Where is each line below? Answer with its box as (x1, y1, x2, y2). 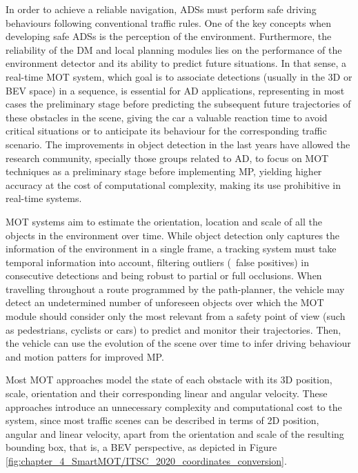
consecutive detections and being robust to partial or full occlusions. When (6, 268, 322, 283)
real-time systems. (6, 191, 82, 205)
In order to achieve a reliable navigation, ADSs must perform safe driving (6, 2, 317, 16)
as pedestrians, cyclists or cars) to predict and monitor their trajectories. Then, (6, 322, 341, 336)
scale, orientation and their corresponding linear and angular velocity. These (6, 386, 328, 401)
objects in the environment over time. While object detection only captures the (6, 228, 340, 242)
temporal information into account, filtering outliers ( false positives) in (6, 254, 309, 269)
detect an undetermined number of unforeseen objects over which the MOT (6, 295, 324, 310)
